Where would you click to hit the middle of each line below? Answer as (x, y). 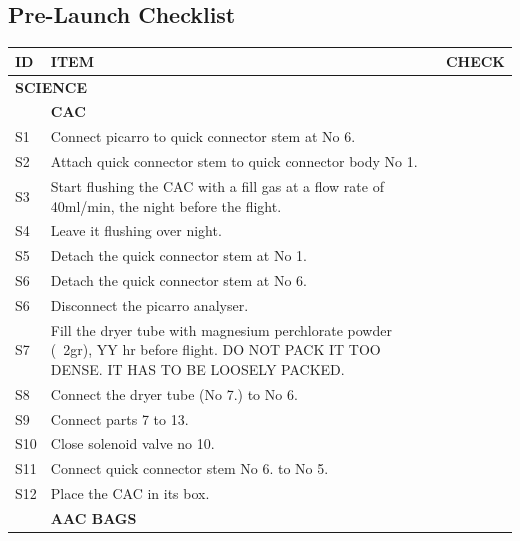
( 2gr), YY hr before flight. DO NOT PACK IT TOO (215, 349)
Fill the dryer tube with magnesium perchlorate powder (221, 329)
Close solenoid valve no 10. (132, 443)
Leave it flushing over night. (136, 230)
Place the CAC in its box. (130, 493)
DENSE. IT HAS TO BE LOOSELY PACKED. (197, 368)
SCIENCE (51, 86)
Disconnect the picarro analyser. (149, 304)
